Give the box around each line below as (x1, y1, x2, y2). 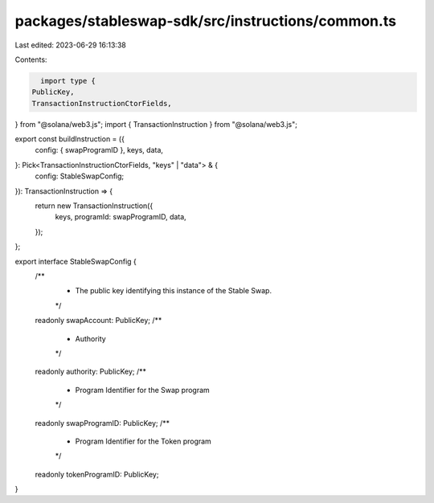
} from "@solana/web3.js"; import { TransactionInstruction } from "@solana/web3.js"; (14, 119, 297, 129)
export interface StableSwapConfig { (14, 256, 137, 266)
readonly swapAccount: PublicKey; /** (35, 316, 162, 325)
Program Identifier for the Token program (75, 436, 212, 446)
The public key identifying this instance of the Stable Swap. (75, 286, 272, 296)
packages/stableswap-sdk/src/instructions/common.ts (14, 12, 397, 30)
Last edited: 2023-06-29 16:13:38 (14, 40, 126, 50)
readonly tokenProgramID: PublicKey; (35, 469, 159, 479)
